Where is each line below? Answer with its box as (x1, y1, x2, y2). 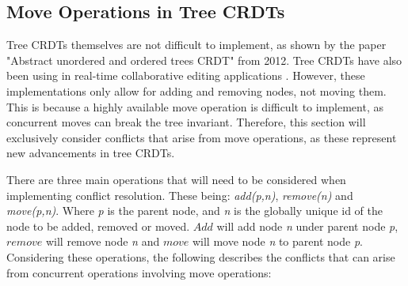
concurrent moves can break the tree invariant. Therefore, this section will (6, 114, 366, 130)
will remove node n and (45, 233, 160, 250)
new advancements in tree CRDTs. (6, 145, 175, 161)
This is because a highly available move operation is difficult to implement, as (6, 98, 383, 115)
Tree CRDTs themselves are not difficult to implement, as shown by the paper (6, 36, 387, 53)
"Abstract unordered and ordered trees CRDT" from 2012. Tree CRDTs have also (6, 51, 402, 68)
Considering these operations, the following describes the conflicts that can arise (6, 248, 395, 265)
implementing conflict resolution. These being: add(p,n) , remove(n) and (6, 186, 353, 203)
